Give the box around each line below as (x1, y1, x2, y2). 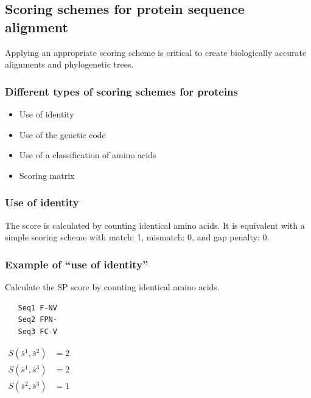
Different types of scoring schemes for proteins (5, 83, 238, 99)
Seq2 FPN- (18, 315, 57, 324)
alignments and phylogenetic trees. (5, 58, 134, 71)
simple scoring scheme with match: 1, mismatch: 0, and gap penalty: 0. (5, 231, 270, 243)
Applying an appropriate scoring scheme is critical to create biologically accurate (5, 46, 307, 58)
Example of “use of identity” (5, 256, 149, 271)
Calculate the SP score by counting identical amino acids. (5, 281, 220, 293)
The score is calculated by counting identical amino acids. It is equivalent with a (5, 218, 305, 231)
